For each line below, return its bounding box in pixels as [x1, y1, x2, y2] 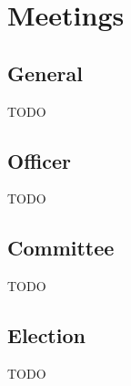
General [7, 58, 83, 87]
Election [7, 321, 86, 349]
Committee [7, 234, 115, 262]
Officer [7, 146, 72, 174]
